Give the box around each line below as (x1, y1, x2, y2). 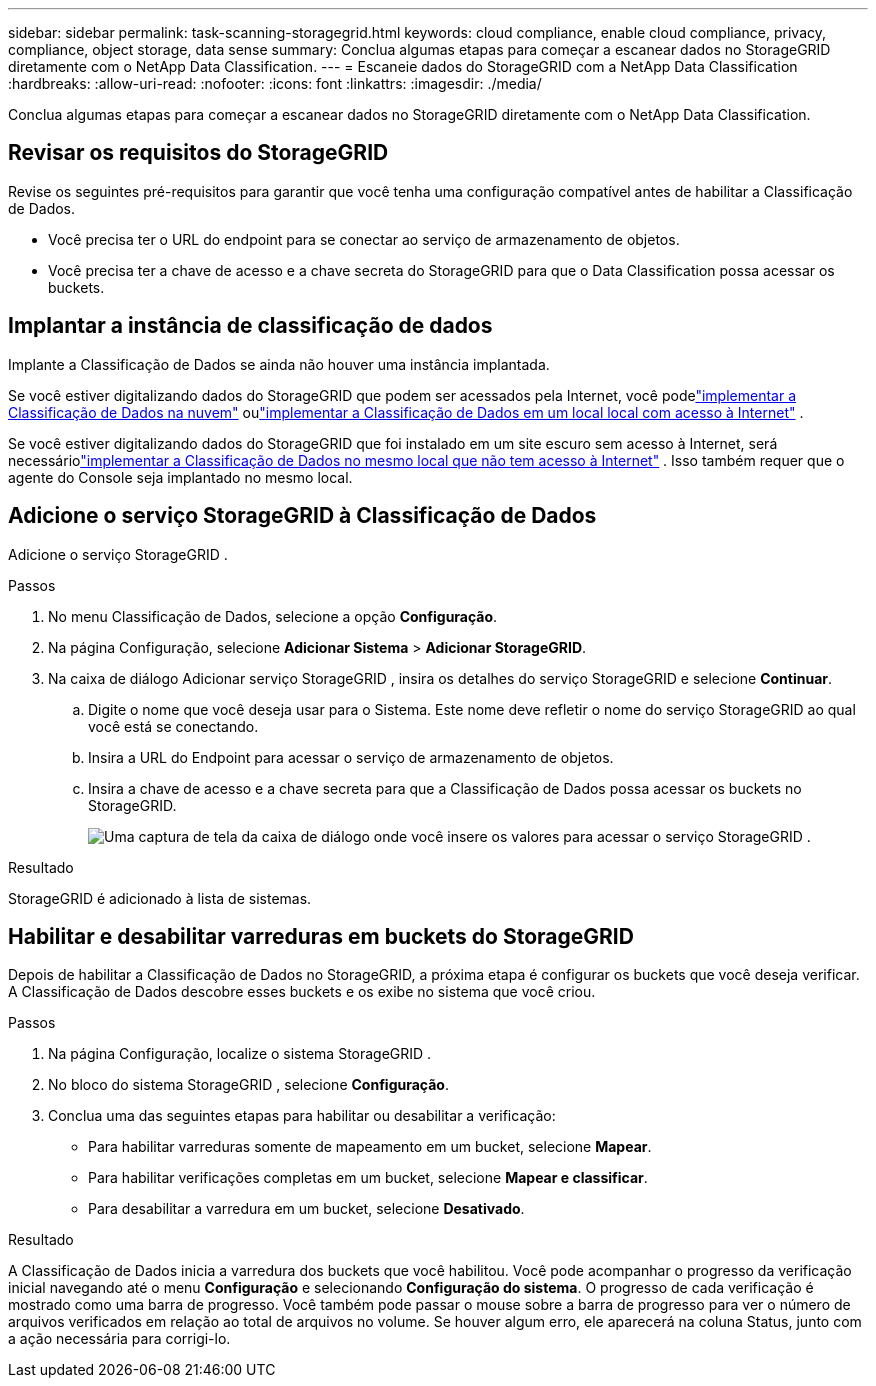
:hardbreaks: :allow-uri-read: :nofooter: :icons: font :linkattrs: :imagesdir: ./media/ (8, 75, 542, 92)
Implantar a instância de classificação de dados (8, 313, 493, 339)
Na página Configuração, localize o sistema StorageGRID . (48, 1045, 432, 1063)
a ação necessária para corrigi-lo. (8, 1330, 231, 1348)
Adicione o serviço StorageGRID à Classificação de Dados (8, 503, 597, 529)
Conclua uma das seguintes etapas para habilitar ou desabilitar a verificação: (48, 1107, 556, 1125)
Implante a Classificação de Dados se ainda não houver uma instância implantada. (8, 355, 550, 373)
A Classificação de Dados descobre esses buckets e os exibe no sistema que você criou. (8, 983, 596, 1001)
